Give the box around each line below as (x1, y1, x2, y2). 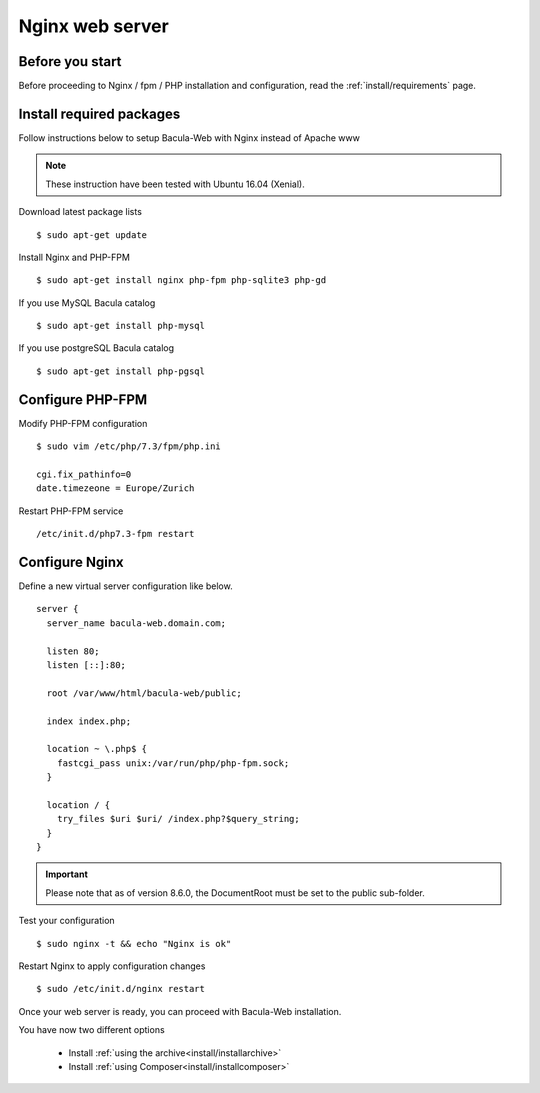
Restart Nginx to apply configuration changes (18, 960, 206, 972)
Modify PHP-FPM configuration (18, 417, 148, 429)
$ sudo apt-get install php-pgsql (36, 365, 205, 377)
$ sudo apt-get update (36, 229, 148, 240)
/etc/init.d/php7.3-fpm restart (36, 528, 195, 540)
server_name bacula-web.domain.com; (46, 617, 227, 629)
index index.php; (46, 715, 132, 727)
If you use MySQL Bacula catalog (18, 296, 156, 309)
